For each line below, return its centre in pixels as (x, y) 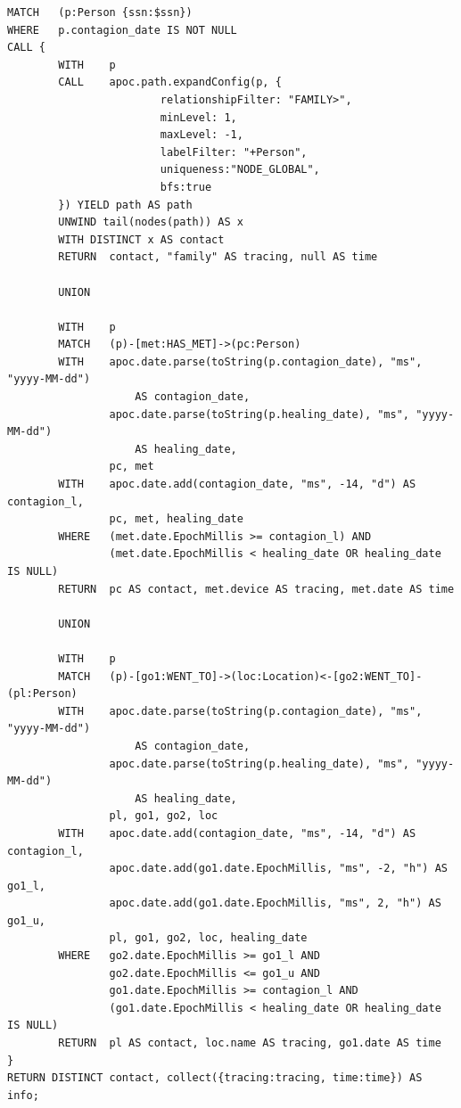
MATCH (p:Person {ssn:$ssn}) (100, 12)
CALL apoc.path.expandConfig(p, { (170, 82)
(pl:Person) (42, 694)
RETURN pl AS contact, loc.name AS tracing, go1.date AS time (250, 1043)
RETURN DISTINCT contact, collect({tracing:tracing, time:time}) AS (215, 1078)
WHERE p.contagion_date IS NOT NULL (122, 30)
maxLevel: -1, (202, 135)
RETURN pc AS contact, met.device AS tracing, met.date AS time (256, 589)
